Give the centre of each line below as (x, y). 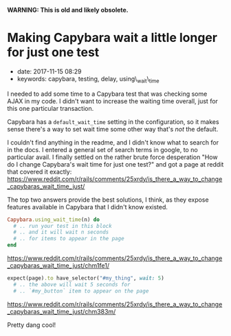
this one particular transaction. (51, 108)
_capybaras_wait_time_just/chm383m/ (62, 311)
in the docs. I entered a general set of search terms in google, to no (102, 149)
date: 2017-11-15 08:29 (49, 71)
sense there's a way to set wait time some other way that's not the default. (113, 129)
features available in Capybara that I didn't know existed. (88, 207)
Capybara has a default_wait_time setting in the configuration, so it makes (113, 122)
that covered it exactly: (40, 171)
